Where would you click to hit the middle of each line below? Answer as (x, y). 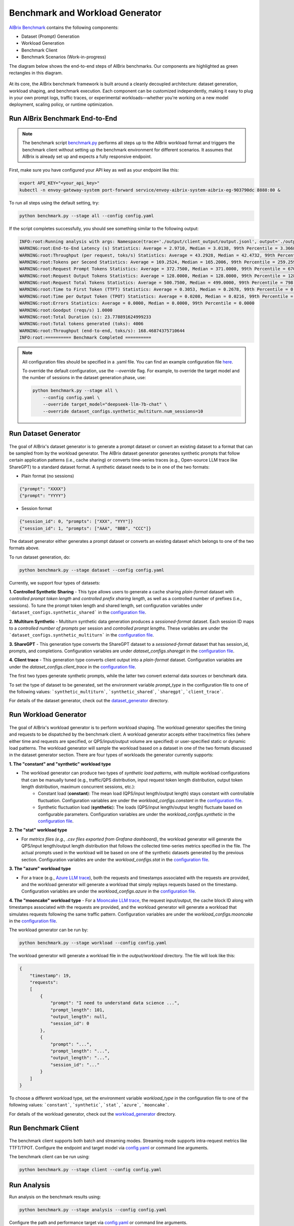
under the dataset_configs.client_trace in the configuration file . (73, 666)
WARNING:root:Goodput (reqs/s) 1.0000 (66, 310)
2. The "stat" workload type (38, 830)
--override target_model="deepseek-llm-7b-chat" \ (105, 404)
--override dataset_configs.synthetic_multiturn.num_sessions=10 (123, 411)
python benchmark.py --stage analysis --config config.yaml (93, 1210)
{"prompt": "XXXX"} (43, 489)
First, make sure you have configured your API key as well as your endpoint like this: (94, 170)
